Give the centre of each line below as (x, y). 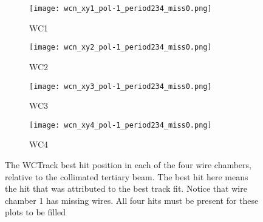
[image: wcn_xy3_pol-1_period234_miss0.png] (121, 86)
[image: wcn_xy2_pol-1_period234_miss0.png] (121, 47)
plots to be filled (36, 212)
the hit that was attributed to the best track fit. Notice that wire (126, 188)
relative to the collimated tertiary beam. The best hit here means (127, 176)
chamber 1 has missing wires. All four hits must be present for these (132, 200)
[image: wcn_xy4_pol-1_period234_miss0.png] (121, 125)
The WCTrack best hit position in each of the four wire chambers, (128, 165)
